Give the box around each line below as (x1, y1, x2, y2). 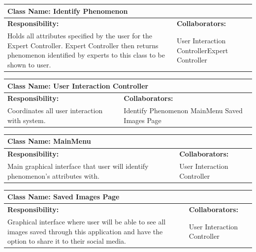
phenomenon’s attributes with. (7, 170, 99, 181)
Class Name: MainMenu (7, 136, 91, 146)
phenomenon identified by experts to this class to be (7, 50, 165, 60)
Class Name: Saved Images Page (7, 191, 120, 202)
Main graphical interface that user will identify (7, 161, 149, 171)
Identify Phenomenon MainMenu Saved (124, 105, 243, 116)
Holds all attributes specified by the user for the (7, 31, 153, 41)
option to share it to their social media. (7, 236, 126, 246)
